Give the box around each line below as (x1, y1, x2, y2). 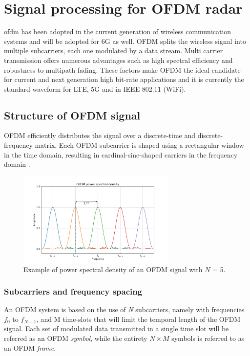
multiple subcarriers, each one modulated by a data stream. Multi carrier (4, 45, 223, 56)
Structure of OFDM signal (4, 107, 141, 122)
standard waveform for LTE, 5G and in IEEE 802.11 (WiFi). (4, 83, 186, 94)
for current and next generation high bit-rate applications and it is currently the (4, 74, 244, 84)
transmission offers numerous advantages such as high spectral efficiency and (4, 55, 233, 65)
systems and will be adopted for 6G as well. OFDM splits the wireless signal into (4, 36, 246, 46)
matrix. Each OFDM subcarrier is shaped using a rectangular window (35, 140, 244, 150)
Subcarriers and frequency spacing (4, 285, 143, 297)
